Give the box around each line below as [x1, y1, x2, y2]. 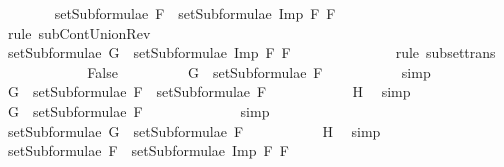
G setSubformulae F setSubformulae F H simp [7, 81, 411, 102]
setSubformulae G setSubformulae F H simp [7, 120, 381, 141]
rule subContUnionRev [7, 22, 151, 43]
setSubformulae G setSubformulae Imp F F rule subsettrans [7, 42, 496, 63]
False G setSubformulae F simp [87, 61, 431, 82]
